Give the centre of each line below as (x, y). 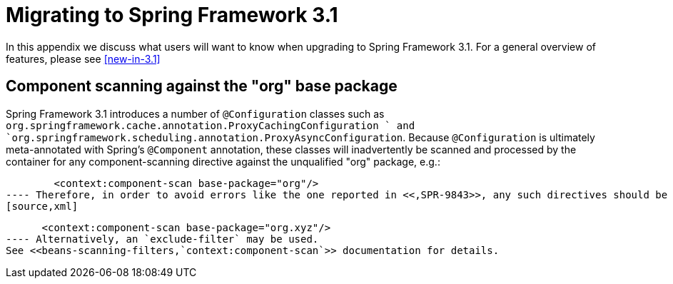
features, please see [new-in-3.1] (83, 59)
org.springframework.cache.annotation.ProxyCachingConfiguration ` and (211, 125)
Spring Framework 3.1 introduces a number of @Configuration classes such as (195, 113)
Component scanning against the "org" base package (202, 86)
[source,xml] (42, 206)
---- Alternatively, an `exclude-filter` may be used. (162, 239)
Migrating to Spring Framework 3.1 (172, 15)
